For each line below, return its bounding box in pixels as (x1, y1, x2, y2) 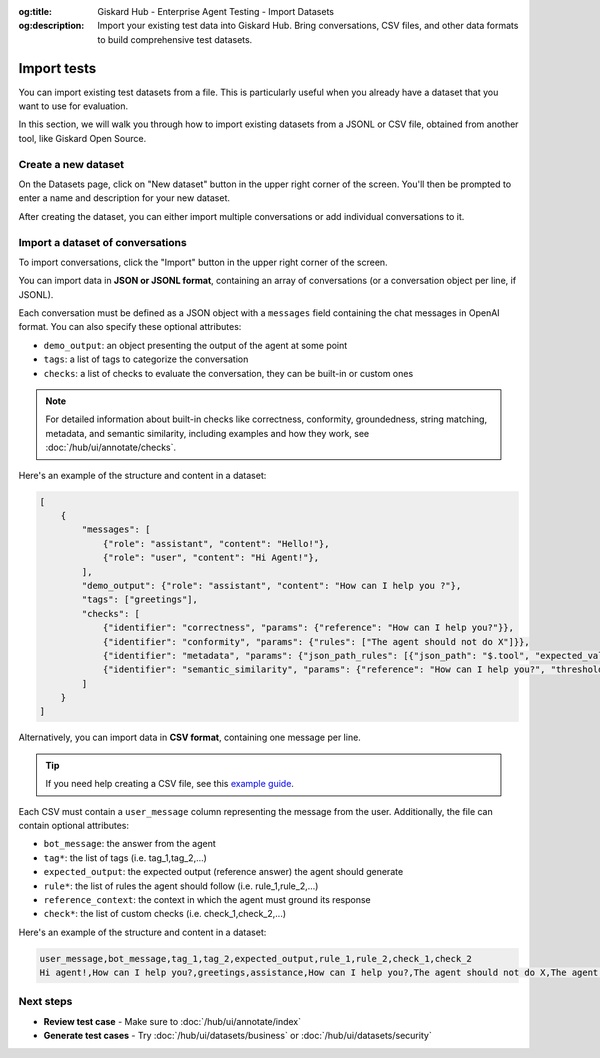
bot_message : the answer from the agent (43, 838, 216, 850)
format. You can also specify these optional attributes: (18, 321, 242, 333)
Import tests (18, 60, 97, 77)
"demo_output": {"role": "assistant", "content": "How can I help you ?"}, (81, 580, 462, 591)
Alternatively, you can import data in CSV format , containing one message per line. (18, 731, 362, 744)
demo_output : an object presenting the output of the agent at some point (43, 339, 348, 351)
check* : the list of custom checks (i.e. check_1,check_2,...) (43, 908, 287, 920)
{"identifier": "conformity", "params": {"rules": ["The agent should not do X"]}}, (102, 636, 530, 647)
